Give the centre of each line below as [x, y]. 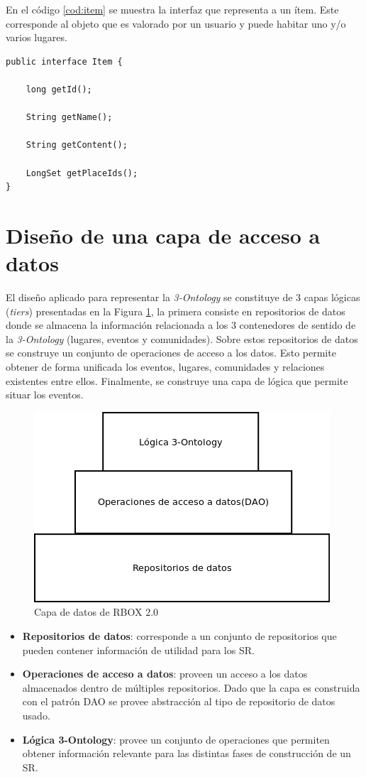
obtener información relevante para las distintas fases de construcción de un [187, 753]
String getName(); [69, 118]
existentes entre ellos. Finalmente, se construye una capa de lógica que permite [177, 380]
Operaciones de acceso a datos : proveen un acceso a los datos [165, 674]
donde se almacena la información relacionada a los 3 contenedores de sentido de [181, 325]
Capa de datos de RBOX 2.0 [96, 612]
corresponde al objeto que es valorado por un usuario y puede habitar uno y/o [176, 23]
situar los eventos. [45, 395]
